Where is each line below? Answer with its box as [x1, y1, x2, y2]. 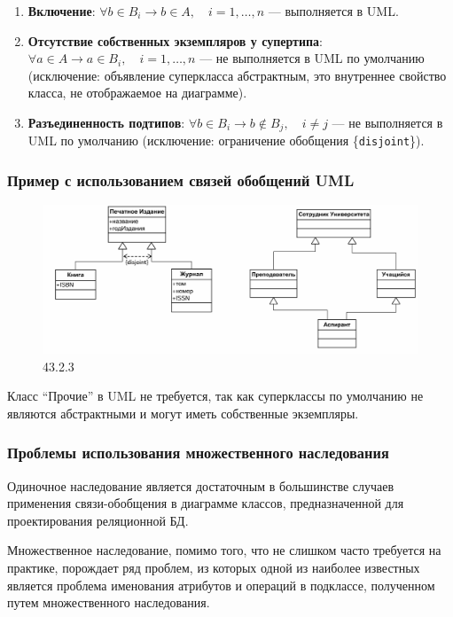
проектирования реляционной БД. [7, 511, 189, 529]
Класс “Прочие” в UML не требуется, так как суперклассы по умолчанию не [7, 387, 424, 405]
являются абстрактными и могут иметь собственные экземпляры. [7, 403, 359, 422]
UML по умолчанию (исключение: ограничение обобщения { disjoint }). [27, 131, 425, 150]
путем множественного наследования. [7, 593, 210, 612]
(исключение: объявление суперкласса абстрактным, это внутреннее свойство [27, 66, 447, 84]
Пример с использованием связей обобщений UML [7, 169, 355, 191]
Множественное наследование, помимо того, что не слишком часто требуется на [7, 541, 441, 559]
